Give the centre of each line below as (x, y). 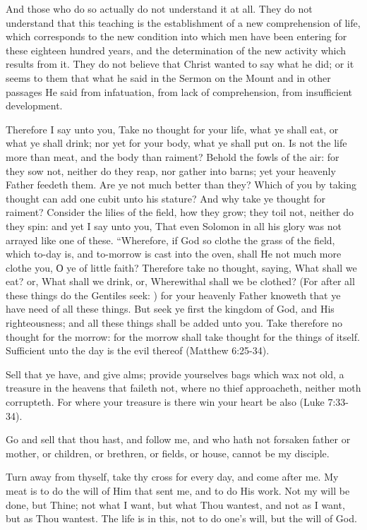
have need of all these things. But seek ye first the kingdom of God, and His (170, 309)
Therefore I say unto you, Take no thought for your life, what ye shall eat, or (172, 129)
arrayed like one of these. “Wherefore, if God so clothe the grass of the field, (170, 240)
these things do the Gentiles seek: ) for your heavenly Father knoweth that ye (173, 295)
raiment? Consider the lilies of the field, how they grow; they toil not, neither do (180, 212)
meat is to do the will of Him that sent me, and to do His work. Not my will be (178, 490)
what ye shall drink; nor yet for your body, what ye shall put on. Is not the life (176, 143)
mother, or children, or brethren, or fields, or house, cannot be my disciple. (168, 453)
